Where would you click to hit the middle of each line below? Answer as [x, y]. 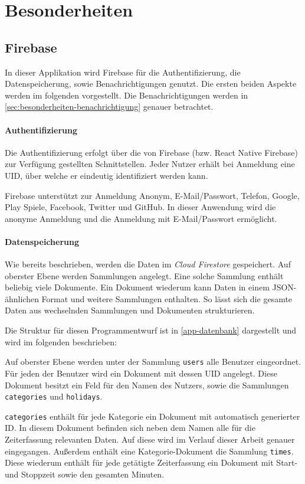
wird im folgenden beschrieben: [61, 341]
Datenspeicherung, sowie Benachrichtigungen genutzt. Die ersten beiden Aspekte [151, 84]
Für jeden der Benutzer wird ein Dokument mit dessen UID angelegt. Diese [141, 373]
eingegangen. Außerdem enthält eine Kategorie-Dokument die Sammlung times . [149, 451]
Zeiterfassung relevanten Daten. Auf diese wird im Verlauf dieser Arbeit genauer [150, 439]
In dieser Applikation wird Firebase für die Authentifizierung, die [123, 72]
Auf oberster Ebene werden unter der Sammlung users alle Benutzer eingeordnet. [153, 362]
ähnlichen [22, 298]
